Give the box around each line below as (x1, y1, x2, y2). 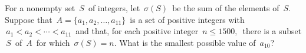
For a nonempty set (5, 2, 75, 14)
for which (36, 36, 70, 48)
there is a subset (242, 25, 302, 37)
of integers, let (88, 2, 140, 14)
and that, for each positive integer (75, 25, 199, 37)
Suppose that (5, 13, 52, 25)
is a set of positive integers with (130, 13, 245, 25)
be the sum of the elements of (172, 2, 279, 14)
